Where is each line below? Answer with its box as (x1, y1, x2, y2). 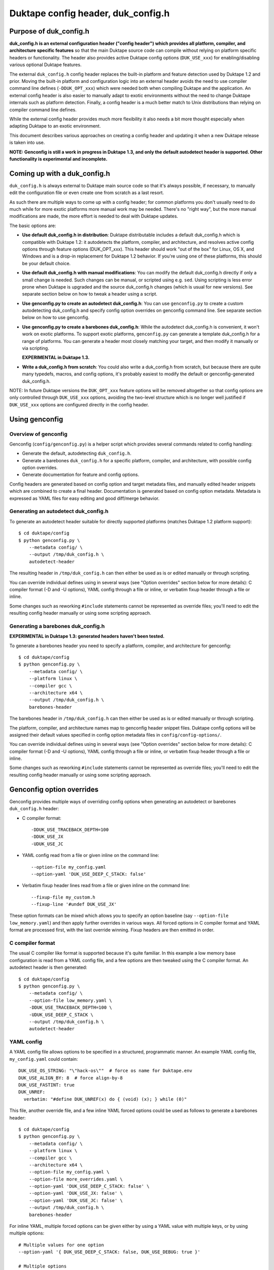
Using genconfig (9, 415, 63, 424)
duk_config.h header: (9, 806, 59, 812)
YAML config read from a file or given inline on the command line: (22, 852, 159, 859)
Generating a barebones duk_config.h (9, 622, 105, 629)
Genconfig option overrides (9, 785, 99, 793)
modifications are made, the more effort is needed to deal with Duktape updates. (9, 213, 179, 219)
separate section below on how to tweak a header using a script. (22, 291, 157, 297)
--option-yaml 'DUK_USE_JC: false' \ (28, 1197, 123, 1203)
